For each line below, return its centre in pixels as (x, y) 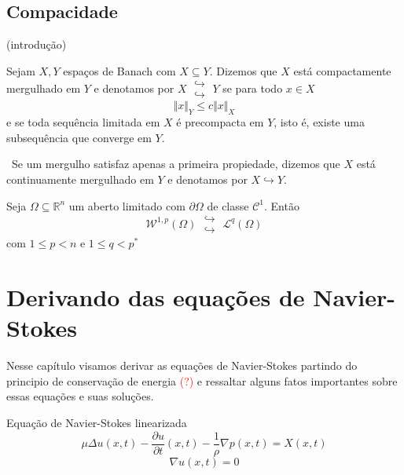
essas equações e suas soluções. (80, 396)
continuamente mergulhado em (80, 179)
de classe (228, 205)
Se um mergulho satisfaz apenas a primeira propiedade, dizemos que (176, 164)
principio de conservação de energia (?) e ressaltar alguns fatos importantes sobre (202, 380)
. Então (282, 205)
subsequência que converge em (79, 137)
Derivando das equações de (156, 297)
